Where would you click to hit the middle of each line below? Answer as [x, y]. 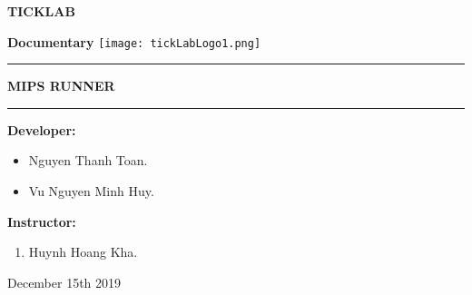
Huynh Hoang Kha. [83, 252]
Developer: [42, 129]
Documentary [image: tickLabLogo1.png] [134, 41]
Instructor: [42, 221]
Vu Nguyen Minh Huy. [91, 191]
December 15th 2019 [64, 282]
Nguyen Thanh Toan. [88, 160]
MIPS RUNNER [61, 86]
